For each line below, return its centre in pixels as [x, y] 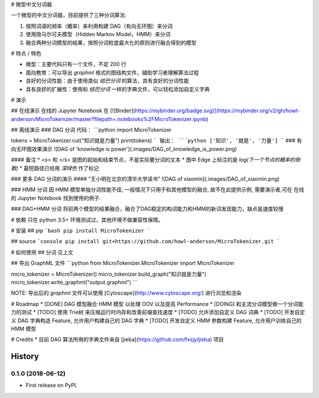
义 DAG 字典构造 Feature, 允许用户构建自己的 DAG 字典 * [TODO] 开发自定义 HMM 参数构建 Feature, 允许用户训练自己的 [156, 320]
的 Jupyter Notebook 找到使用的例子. [56, 198]
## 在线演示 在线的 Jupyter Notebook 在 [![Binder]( [73, 111]
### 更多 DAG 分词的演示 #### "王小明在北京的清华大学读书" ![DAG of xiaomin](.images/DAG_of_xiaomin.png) [145, 179]
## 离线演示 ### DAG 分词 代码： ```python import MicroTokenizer [91, 130]
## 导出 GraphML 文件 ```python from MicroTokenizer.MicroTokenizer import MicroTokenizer [123, 263]
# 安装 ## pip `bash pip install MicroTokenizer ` [81, 230]
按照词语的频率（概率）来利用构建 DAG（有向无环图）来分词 [99, 26]
